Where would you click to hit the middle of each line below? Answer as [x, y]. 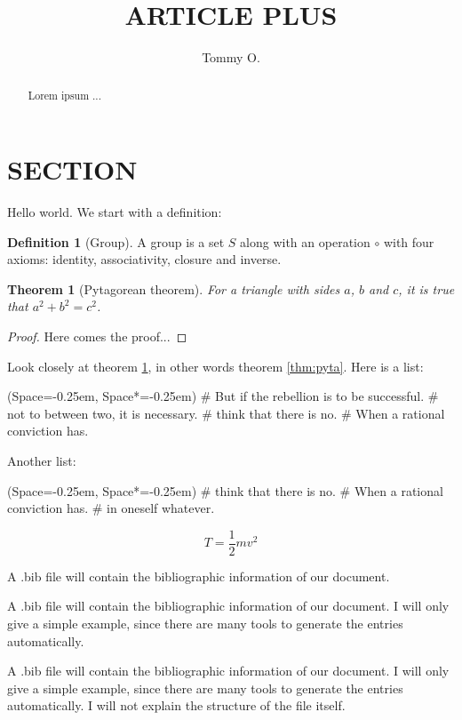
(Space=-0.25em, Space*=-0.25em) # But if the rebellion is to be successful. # [223, 396]
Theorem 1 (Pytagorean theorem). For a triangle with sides [174, 288]
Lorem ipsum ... [64, 95]
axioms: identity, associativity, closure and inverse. [144, 259]
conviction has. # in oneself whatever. [111, 508]
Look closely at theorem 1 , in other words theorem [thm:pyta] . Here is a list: [215, 366]
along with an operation [305, 241]
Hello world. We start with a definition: [115, 212]
